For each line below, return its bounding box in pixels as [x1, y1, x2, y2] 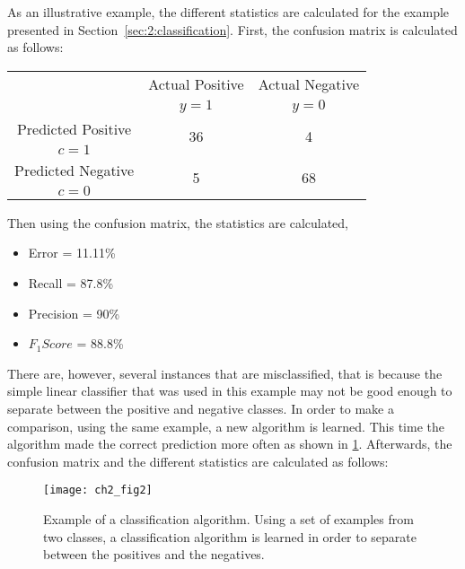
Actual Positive [148, 73, 244, 94]
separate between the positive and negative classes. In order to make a [7, 398, 394, 417]
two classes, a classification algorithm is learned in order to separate [43, 527, 417, 546]
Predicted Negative [14, 159, 135, 180]
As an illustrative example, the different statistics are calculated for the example [7, 3, 450, 21]
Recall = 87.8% [28, 273, 114, 292]
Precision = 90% [28, 303, 120, 322]
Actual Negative [258, 73, 360, 94]
